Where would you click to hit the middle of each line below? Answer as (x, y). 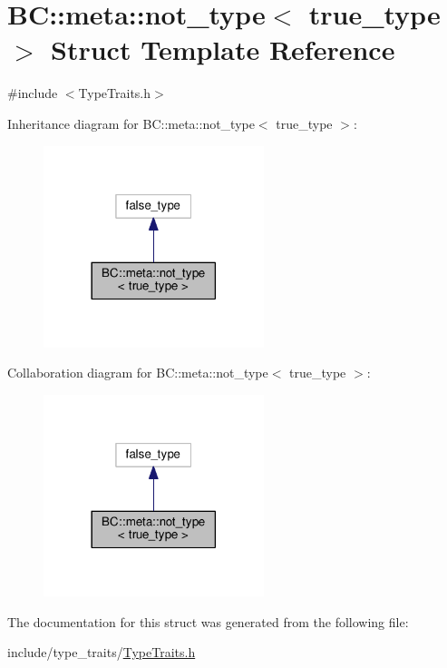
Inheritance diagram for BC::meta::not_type (131, 123)
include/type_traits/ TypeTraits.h (102, 652)
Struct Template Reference (223, 49)
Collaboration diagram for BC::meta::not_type (138, 373)
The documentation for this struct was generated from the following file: (208, 621)
